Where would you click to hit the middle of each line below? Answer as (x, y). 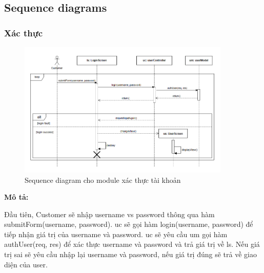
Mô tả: (16, 197)
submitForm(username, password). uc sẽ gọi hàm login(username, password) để (129, 224)
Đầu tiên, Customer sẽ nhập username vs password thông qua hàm (109, 214)
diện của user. (26, 264)
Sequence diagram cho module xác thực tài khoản (103, 180)
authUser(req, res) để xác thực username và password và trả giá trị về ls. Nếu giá (132, 244)
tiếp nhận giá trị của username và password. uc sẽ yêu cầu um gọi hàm (116, 234)
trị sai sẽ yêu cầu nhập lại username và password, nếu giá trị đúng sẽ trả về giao (130, 254)
